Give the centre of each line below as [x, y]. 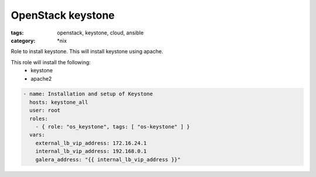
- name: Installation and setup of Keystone [88, 94]
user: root [45, 110]
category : [23, 40]
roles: [39, 119]
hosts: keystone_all [59, 102]
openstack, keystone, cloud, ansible [100, 33]
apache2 [41, 78]
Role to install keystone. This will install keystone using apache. [87, 51]
